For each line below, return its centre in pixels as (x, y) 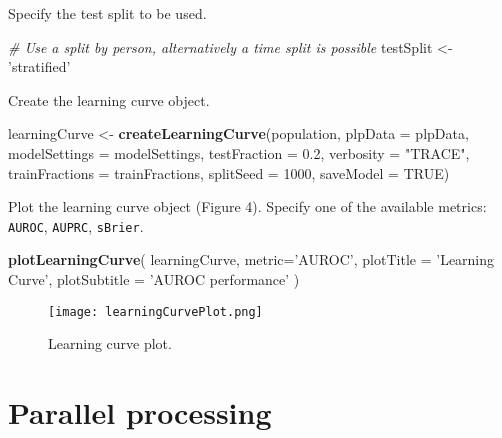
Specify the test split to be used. (107, 13)
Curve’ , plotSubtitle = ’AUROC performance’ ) (154, 279)
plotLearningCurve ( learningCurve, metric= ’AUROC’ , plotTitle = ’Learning (251, 259)
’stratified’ (39, 66)
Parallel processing (140, 412)
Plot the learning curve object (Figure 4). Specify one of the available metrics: (247, 206)
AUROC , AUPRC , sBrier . (76, 225)
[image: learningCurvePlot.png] (155, 311)
